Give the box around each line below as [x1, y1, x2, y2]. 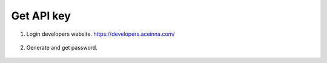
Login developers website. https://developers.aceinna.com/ [26, 30, 175, 38]
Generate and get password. [26, 44, 98, 51]
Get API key [11, 9, 71, 22]
